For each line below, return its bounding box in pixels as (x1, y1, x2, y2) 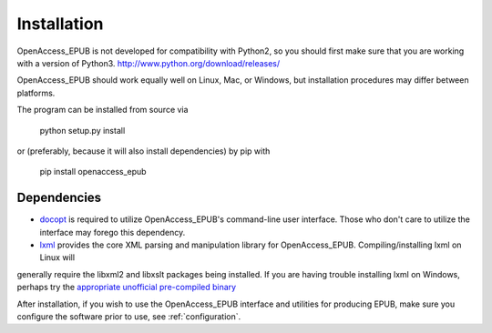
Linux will (39, 252, 76, 263)
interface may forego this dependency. (39, 227, 186, 237)
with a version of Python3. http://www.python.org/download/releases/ (16, 57, 281, 68)
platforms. (16, 87, 56, 98)
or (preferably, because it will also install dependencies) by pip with (16, 146, 271, 156)
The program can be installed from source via (16, 105, 189, 116)
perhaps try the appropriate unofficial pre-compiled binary (16, 282, 237, 293)
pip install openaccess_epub (39, 166, 147, 177)
